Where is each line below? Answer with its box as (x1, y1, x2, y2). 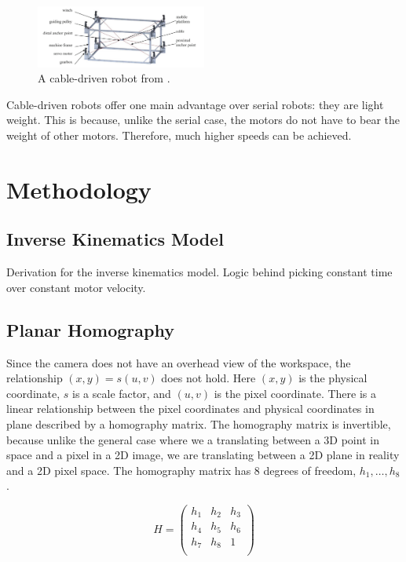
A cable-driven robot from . (38, 70, 170, 86)
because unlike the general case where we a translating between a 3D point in (6, 431, 379, 447)
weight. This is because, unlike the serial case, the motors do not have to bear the (6, 111, 401, 128)
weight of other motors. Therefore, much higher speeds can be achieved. (6, 127, 352, 143)
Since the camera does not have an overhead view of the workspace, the (6, 354, 351, 370)
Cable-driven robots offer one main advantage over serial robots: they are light (6, 96, 384, 112)
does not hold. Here (161, 370, 256, 386)
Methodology (6, 173, 152, 205)
